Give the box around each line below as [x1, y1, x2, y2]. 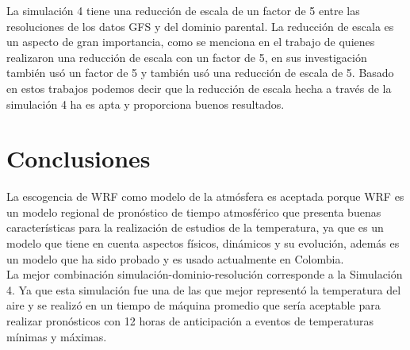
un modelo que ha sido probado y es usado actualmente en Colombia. [6, 250, 344, 267]
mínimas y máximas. [6, 328, 107, 344]
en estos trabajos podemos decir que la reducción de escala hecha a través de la [6, 79, 392, 96]
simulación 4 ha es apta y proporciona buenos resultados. [6, 95, 285, 112]
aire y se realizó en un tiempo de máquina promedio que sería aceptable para [6, 297, 381, 313]
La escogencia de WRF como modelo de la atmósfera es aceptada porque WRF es [6, 188, 404, 205]
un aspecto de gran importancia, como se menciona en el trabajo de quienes [6, 33, 375, 50]
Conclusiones [6, 142, 151, 175]
